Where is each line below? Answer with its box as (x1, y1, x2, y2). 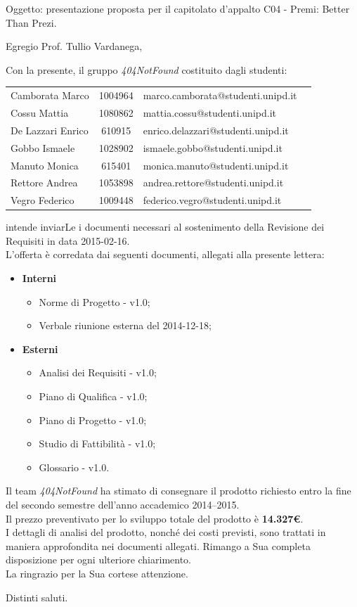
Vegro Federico (11, 193, 74, 207)
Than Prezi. (6, 15, 57, 30)
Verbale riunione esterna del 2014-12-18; (39, 318, 212, 333)
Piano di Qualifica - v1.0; (39, 389, 148, 404)
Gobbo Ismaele (11, 140, 75, 155)
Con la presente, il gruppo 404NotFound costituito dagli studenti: (6, 62, 287, 77)
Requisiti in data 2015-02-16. (6, 233, 130, 248)
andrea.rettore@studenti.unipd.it (143, 175, 284, 190)
